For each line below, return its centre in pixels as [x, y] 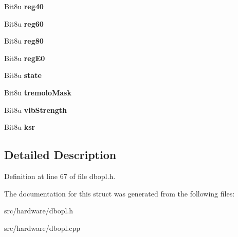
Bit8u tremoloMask [38, 92]
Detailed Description [60, 155]
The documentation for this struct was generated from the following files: [120, 193]
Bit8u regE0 [25, 58]
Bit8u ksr [20, 127]
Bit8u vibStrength [36, 110]
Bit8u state [23, 75]
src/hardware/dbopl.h [39, 211]
